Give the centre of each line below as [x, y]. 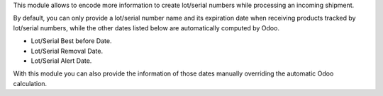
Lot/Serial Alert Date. [61, 61]
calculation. [30, 83]
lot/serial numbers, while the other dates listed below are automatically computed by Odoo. [146, 28]
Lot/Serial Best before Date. [71, 41]
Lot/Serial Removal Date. [67, 51]
